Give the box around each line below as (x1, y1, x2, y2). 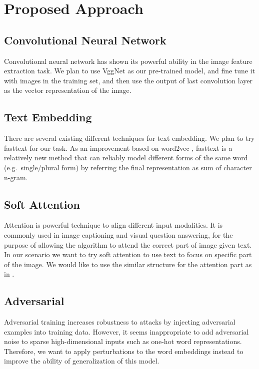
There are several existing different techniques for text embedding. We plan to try (4, 133, 255, 143)
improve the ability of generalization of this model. (4, 356, 159, 366)
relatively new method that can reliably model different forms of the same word (4, 152, 248, 163)
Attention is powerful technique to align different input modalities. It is (4, 220, 223, 230)
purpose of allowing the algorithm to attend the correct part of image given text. (4, 239, 252, 250)
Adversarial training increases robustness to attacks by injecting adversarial (4, 317, 235, 327)
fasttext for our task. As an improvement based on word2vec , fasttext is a (4, 142, 232, 153)
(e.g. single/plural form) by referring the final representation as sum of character (4, 162, 252, 172)
